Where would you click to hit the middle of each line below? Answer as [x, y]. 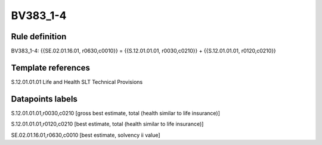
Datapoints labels [44, 99]
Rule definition [39, 37]
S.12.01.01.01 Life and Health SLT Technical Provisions [77, 82]
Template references [51, 67]
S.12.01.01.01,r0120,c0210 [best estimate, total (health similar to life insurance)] [107, 124]
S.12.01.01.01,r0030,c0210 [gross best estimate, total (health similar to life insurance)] [116, 113]
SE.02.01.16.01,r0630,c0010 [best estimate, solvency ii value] [86, 135]
